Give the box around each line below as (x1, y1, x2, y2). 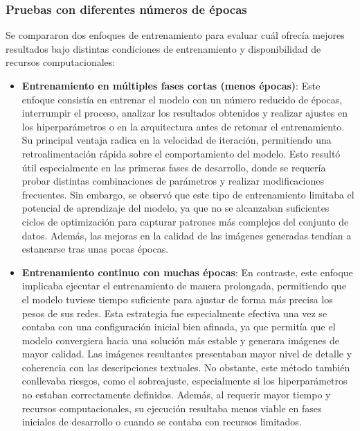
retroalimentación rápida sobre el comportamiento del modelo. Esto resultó (21, 146, 341, 160)
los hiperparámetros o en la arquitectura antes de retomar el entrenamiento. (21, 119, 345, 133)
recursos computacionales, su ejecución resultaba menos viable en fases (21, 400, 322, 415)
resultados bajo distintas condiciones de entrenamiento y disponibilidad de (6, 41, 321, 56)
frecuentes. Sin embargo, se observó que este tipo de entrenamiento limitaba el (21, 187, 354, 201)
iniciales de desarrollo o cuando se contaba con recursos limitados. (21, 414, 302, 429)
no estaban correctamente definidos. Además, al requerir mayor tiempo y (21, 387, 331, 402)
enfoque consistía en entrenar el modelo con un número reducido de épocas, (21, 92, 343, 106)
